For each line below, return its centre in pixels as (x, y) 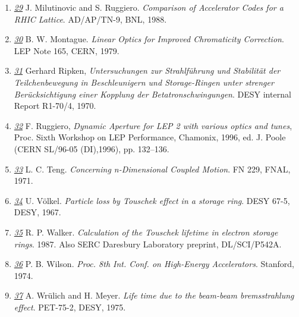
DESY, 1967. (37, 212)
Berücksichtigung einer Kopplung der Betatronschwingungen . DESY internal (152, 94)
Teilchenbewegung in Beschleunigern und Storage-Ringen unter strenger (144, 82)
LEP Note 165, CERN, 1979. (67, 50)
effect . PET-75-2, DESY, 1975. (70, 307)
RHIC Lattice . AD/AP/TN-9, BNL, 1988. (90, 19)
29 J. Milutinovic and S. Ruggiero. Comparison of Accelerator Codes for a (149, 7)
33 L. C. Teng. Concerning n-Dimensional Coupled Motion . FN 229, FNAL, (152, 169)
